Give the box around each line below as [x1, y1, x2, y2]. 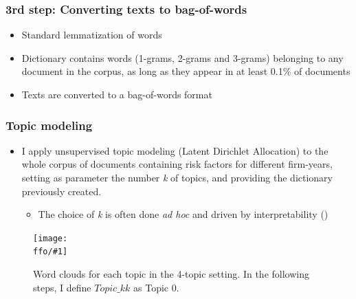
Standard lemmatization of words [21, 27, 162, 42]
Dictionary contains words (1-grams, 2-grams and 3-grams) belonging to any [21, 50, 344, 65]
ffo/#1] [33, 247, 68, 257]
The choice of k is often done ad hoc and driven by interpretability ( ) [38, 207, 329, 221]
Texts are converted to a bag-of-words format [21, 87, 212, 101]
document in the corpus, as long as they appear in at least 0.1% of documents [21, 64, 351, 78]
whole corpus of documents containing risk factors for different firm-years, [21, 157, 333, 171]
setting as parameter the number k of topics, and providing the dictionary [21, 170, 333, 184]
